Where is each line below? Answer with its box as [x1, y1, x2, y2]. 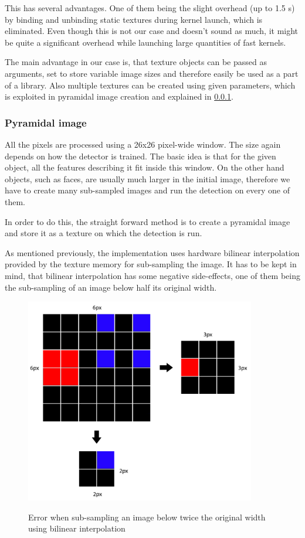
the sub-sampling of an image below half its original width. [5, 281, 217, 293]
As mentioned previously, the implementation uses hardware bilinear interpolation [5, 246, 300, 258]
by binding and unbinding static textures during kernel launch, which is [5, 13, 263, 25]
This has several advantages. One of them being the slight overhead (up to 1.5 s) [5, 2, 295, 13]
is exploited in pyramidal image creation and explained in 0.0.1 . [5, 90, 233, 103]
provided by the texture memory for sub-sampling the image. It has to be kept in [5, 258, 297, 270]
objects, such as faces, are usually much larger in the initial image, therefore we [5, 172, 290, 185]
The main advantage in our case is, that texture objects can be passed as [5, 56, 267, 68]
